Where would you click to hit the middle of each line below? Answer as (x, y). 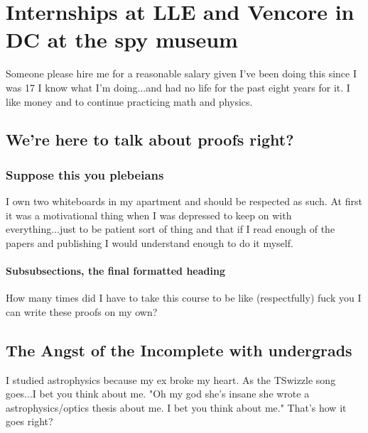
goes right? (29, 421)
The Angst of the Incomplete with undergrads (179, 350)
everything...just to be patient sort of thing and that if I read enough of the (171, 229)
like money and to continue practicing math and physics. (129, 101)
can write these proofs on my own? (82, 311)
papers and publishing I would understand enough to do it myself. (150, 242)
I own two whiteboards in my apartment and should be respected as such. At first (184, 201)
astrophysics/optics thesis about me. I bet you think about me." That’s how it (176, 407)
